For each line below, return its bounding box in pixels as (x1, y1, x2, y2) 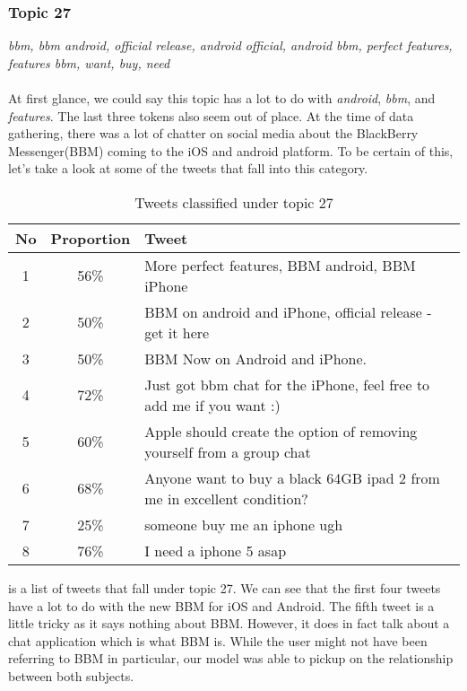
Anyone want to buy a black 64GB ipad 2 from (144, 467, 440, 488)
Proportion (50, 227, 131, 249)
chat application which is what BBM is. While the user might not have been (8, 631, 428, 650)
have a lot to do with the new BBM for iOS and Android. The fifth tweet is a (8, 596, 435, 615)
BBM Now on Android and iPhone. (144, 347, 368, 369)
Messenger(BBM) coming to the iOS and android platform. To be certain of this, (8, 141, 454, 160)
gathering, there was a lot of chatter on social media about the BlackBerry (8, 124, 419, 143)
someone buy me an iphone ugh (144, 513, 343, 535)
